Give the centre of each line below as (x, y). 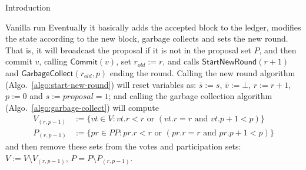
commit (19, 61)
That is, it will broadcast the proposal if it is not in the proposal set (128, 50)
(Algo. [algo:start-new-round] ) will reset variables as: (101, 84)
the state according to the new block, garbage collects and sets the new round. (147, 38)
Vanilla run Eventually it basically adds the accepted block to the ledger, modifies (153, 27)
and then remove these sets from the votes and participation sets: (123, 146)
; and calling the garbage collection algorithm (190, 96)
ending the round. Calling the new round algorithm (202, 72)
